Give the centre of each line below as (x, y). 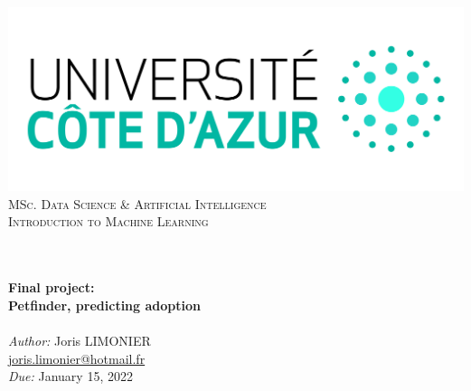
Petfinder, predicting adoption (104, 305)
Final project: (52, 287)
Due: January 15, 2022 (71, 376)
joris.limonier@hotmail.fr (77, 358)
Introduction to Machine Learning (108, 221)
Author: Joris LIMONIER (80, 341)
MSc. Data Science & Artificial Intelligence (137, 203)
